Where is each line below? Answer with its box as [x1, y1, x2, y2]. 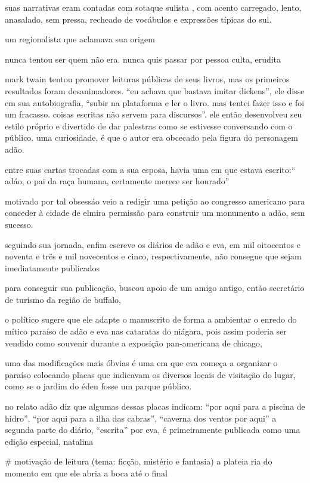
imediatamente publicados [5, 261, 100, 274]
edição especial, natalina [5, 435, 94, 447]
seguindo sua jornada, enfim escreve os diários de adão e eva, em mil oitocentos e [5, 238, 300, 250]
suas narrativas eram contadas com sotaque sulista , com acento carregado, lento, [5, 1, 302, 13]
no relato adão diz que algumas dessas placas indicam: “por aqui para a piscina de [5, 400, 305, 413]
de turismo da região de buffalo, [5, 293, 121, 305]
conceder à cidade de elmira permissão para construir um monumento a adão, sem [5, 206, 305, 219]
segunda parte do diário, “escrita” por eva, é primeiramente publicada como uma [5, 423, 300, 436]
